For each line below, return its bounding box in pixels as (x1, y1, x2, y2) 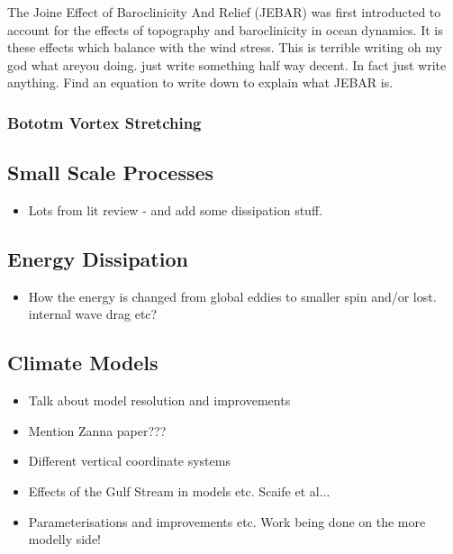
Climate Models (7, 349, 159, 377)
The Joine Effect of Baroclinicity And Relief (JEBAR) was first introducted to (7, 3, 441, 21)
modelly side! (28, 530, 101, 549)
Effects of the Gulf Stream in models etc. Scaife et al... (28, 481, 331, 500)
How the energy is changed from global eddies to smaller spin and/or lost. (28, 286, 437, 305)
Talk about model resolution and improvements (28, 391, 291, 410)
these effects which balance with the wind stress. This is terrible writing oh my (7, 38, 442, 57)
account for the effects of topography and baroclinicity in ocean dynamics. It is (7, 20, 443, 39)
